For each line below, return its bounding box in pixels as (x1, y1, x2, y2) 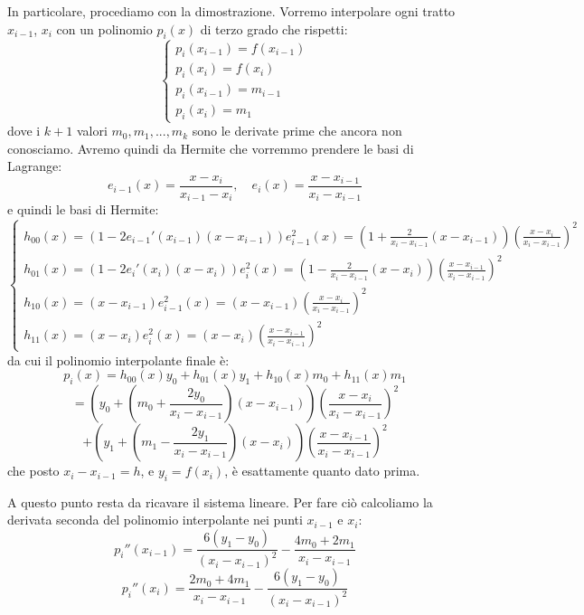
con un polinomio (56, 19, 153, 38)
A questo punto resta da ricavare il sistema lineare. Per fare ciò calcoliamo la (7, 492, 433, 511)
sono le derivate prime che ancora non (192, 121, 402, 140)
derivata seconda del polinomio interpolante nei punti (7, 510, 303, 529)
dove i (7, 121, 41, 140)
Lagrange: (7, 156, 62, 175)
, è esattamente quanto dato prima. (224, 461, 420, 480)
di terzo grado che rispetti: (200, 19, 348, 38)
